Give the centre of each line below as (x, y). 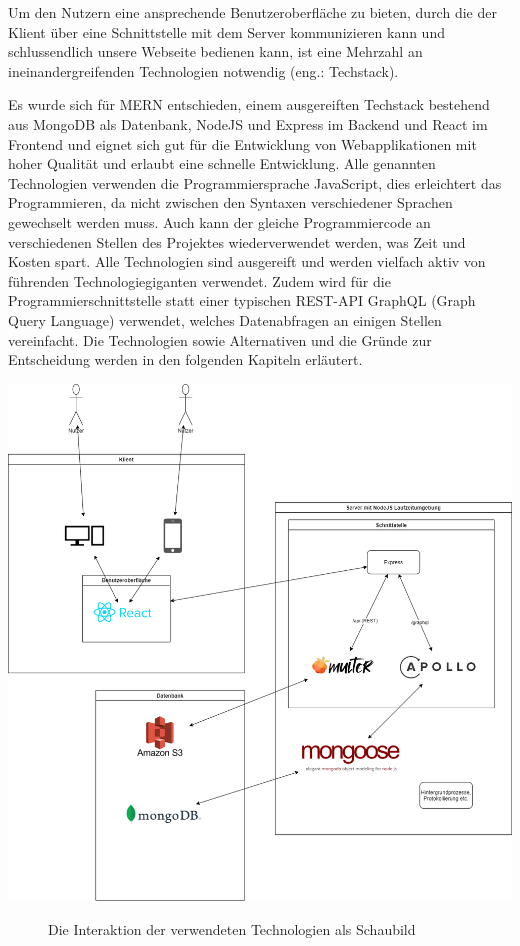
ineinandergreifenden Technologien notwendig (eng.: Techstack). (203, 70)
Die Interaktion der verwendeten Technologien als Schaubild (232, 928)
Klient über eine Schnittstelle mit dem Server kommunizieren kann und (226, 31)
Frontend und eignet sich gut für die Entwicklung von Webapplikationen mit (242, 143)
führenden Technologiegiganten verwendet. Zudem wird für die (199, 280)
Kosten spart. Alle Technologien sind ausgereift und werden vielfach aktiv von (247, 261)
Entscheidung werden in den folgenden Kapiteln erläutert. (185, 359)
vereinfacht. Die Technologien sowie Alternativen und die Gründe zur (220, 339)
